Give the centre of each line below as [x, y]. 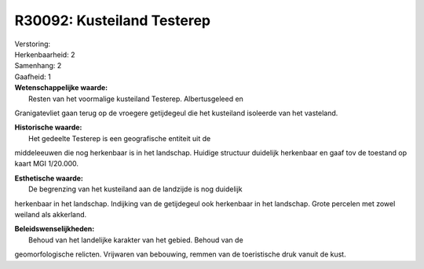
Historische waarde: [48, 127]
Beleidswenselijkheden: [55, 229]
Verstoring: [33, 44]
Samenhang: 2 [38, 66]
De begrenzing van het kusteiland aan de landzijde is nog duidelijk [135, 189]
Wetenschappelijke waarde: [61, 88]
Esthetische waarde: [49, 178]
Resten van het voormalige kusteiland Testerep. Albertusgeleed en [136, 99]
